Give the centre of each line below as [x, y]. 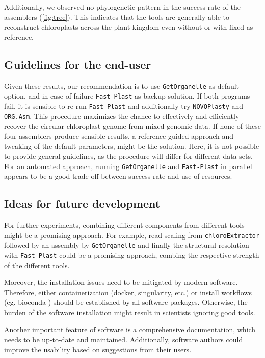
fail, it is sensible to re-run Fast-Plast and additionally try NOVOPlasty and [124, 105]
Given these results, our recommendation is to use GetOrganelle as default [122, 86]
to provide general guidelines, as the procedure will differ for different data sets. [128, 156]
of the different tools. [37, 265]
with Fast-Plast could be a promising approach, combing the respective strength [132, 255]
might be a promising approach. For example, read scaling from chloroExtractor [132, 235]
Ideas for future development [82, 204]
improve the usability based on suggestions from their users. [98, 349]
